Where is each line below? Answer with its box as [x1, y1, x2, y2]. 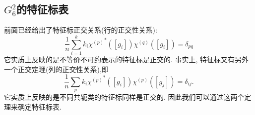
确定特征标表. [17, 101, 62, 112]
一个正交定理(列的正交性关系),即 [4, 64, 109, 74]
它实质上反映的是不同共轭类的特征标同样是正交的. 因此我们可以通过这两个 [4, 91, 245, 102]
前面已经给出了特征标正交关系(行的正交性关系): [4, 25, 157, 35]
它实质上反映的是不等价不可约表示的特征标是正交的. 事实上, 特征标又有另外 [4, 54, 249, 64]
